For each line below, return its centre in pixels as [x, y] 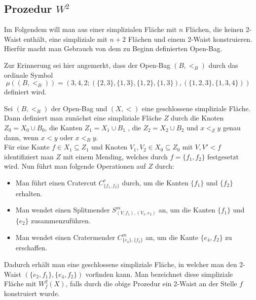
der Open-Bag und [79, 108]
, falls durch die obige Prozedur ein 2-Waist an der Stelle [151, 284]
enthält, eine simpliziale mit [65, 39]
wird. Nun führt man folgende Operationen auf [75, 166]
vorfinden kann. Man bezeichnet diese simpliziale [159, 274]
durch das [223, 65]
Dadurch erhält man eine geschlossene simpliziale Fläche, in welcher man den [121, 264]
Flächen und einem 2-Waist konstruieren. [190, 39]
